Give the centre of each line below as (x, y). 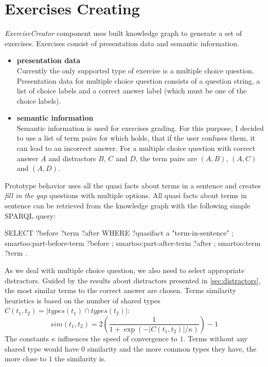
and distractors (72, 158)
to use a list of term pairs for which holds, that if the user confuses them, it (136, 138)
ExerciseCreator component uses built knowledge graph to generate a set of (123, 33)
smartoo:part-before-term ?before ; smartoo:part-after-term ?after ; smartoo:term (133, 243)
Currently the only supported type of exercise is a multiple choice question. (135, 70)
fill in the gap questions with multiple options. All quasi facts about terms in (126, 195)
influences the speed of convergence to (118, 338)
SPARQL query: (30, 215)
